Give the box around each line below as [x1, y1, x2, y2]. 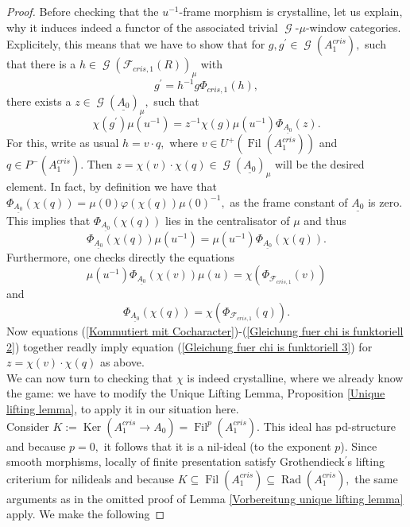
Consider [6, 417, 49, 434]
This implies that [6, 211, 91, 228]
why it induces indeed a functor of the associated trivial [6, 18, 278, 35]
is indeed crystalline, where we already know [187, 369, 404, 386]
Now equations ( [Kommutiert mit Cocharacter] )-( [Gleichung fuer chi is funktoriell [6, 323, 404, 339]
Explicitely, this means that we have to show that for [6, 36, 265, 52]
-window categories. [305, 18, 401, 35]
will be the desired [275, 156, 365, 172]
